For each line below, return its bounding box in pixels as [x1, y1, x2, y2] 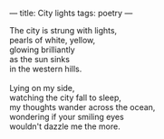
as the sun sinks [9, 54, 71, 64]
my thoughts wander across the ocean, [9, 102, 156, 112]
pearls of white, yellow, [9, 35, 96, 45]
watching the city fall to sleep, [9, 92, 122, 103]
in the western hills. [9, 63, 82, 74]
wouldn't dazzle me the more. [9, 121, 121, 132]
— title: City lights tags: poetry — [9, 8, 133, 18]
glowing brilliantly [9, 44, 75, 55]
